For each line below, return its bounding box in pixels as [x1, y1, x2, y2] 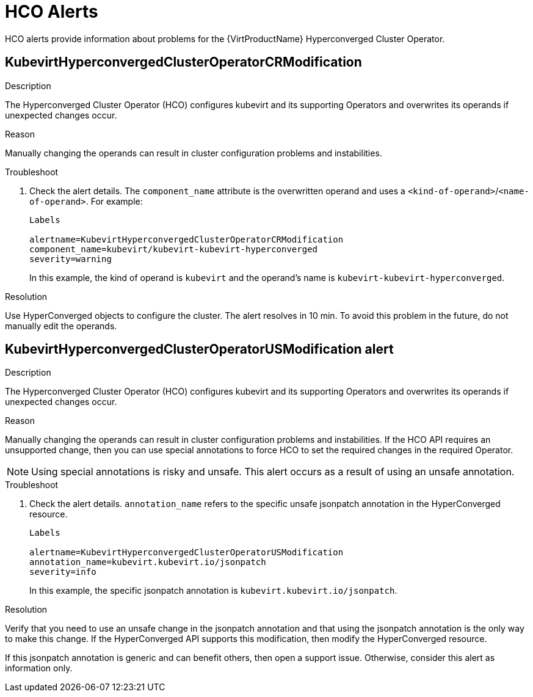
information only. [5, 663, 73, 674]
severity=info [29, 567, 96, 577]
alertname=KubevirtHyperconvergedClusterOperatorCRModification [29, 234, 344, 244]
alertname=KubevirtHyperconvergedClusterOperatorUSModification [29, 547, 344, 558]
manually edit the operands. [5, 320, 117, 331]
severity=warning [29, 254, 112, 264]
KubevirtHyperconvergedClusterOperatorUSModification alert [5, 341, 394, 357]
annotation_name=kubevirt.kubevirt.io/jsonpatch [29, 557, 266, 567]
